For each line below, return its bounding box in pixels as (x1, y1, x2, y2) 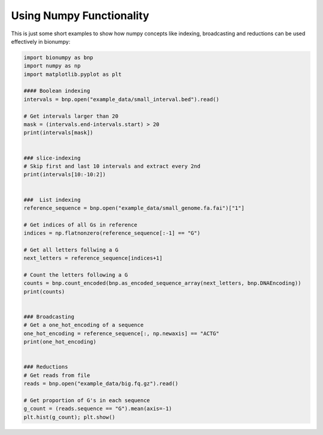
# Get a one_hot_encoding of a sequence (23, 321, 144, 329)
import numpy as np (23, 63, 81, 69)
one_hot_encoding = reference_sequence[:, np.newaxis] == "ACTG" (23, 330, 220, 337)
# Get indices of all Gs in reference (23, 221, 138, 228)
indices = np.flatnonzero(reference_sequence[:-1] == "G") (23, 230, 200, 237)
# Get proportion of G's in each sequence (23, 397, 150, 403)
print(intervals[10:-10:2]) (23, 171, 106, 178)
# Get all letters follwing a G (23, 246, 119, 253)
